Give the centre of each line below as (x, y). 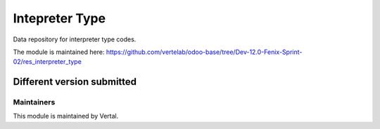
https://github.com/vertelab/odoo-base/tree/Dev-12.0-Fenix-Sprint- (204, 52)
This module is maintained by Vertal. (66, 116)
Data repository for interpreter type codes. (75, 39)
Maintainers (34, 102)
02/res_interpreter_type (47, 62)
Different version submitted (75, 82)
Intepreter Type (59, 18)
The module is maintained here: (59, 52)
